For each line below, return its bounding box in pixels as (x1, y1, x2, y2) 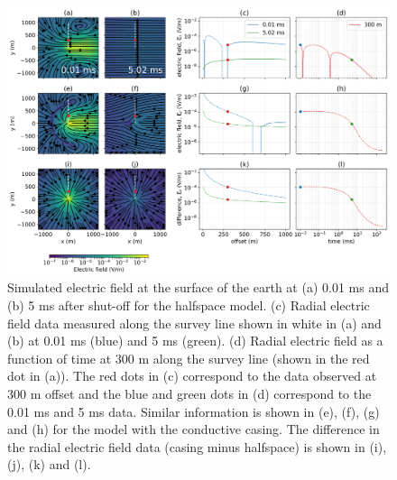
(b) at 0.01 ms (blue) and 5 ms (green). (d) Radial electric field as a (7, 331, 383, 350)
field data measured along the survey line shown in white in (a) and (7, 313, 382, 332)
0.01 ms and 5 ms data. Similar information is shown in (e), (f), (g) (7, 402, 380, 420)
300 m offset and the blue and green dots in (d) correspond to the (7, 384, 372, 403)
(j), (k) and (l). (7, 455, 91, 474)
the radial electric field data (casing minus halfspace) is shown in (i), (7, 437, 387, 456)
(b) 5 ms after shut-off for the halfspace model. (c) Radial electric (7, 296, 370, 315)
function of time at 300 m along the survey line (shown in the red (7, 348, 370, 367)
